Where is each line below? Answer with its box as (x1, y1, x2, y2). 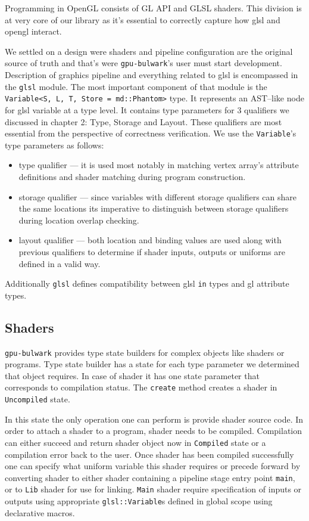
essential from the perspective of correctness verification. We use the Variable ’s (5, 127, 296, 139)
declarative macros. (5, 506, 75, 519)
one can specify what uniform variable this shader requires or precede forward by (5, 460, 301, 472)
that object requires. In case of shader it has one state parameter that (5, 369, 260, 382)
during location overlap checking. (18, 213, 139, 226)
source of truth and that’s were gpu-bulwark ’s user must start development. (5, 57, 282, 69)
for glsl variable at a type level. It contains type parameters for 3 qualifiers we (5, 103, 289, 116)
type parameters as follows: (5, 138, 104, 151)
